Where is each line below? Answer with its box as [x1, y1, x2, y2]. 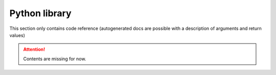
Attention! [23, 46, 45, 53]
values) [9, 32, 25, 38]
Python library [9, 8, 72, 19]
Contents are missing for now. [23, 56, 86, 62]
